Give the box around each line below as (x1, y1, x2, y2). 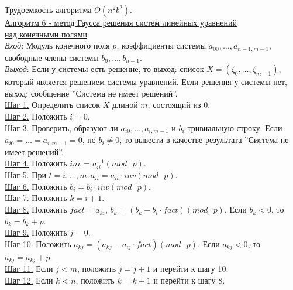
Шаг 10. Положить (5, 237, 71, 250)
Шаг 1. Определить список (5, 98, 101, 111)
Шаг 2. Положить (5, 110, 67, 122)
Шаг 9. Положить (5, 226, 67, 238)
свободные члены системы (5, 51, 99, 63)
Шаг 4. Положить (5, 157, 67, 169)
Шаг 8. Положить (5, 203, 67, 216)
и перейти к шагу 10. (153, 262, 229, 275)
